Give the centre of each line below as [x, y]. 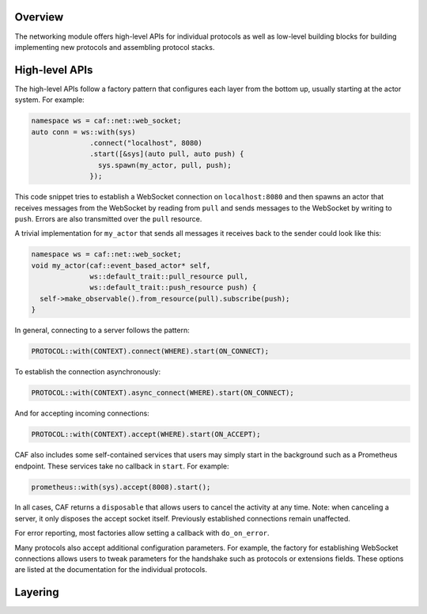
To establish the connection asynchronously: [88, 372]
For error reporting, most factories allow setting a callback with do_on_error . [142, 533]
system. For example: [49, 100]
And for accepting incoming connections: [82, 413]
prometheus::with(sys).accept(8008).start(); [121, 487]
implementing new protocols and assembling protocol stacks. [115, 47]
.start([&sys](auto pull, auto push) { [167, 154]
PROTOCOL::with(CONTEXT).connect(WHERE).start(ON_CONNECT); [150, 351]
